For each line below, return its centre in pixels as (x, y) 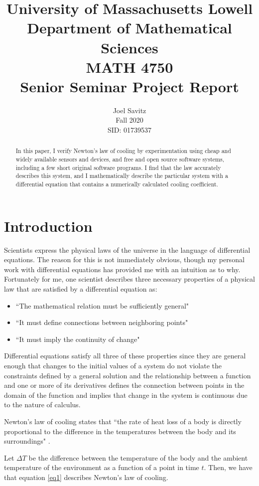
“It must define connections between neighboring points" (102, 322)
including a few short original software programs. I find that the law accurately (118, 167)
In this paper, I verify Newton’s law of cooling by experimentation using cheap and (123, 151)
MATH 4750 (129, 67)
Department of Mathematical (129, 28)
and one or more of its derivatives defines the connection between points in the (124, 385)
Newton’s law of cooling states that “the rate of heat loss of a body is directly (123, 421)
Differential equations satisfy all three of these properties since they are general (125, 356)
